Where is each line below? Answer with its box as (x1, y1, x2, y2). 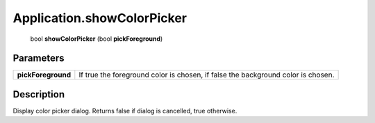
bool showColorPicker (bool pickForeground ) (30, 35, 163, 43)
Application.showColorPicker (12, 10, 187, 26)
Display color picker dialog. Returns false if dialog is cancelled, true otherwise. (12, 106, 237, 115)
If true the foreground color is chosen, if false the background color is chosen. (78, 70, 335, 79)
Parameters (12, 53, 65, 64)
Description (12, 88, 65, 100)
